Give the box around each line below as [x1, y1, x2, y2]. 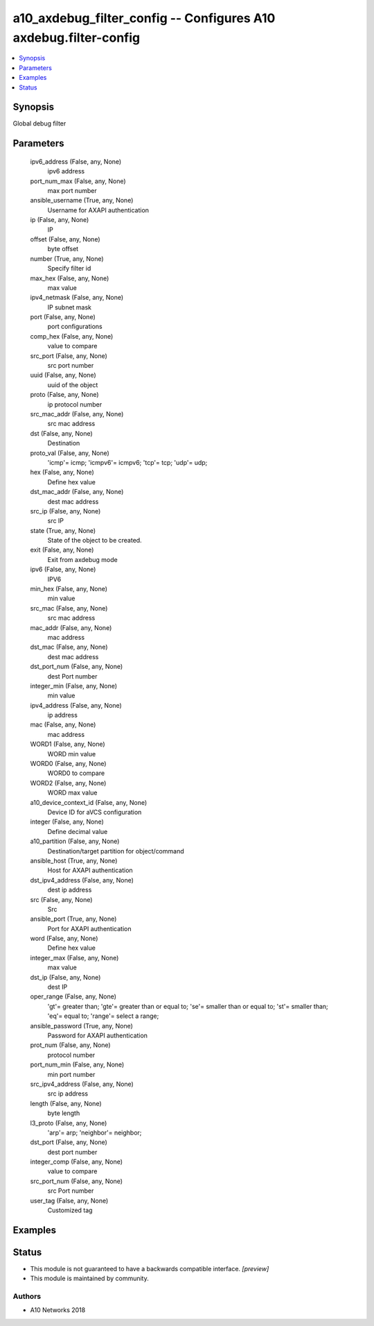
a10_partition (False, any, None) [30, 837, 120, 846]
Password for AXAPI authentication [47, 1031, 148, 1039]
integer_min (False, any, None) [30, 681, 118, 690]
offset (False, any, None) [30, 235, 100, 243]
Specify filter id [47, 264, 91, 273]
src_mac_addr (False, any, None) [30, 409, 124, 418]
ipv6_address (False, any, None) [30, 157, 122, 166]
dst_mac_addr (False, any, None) [30, 488, 124, 496]
